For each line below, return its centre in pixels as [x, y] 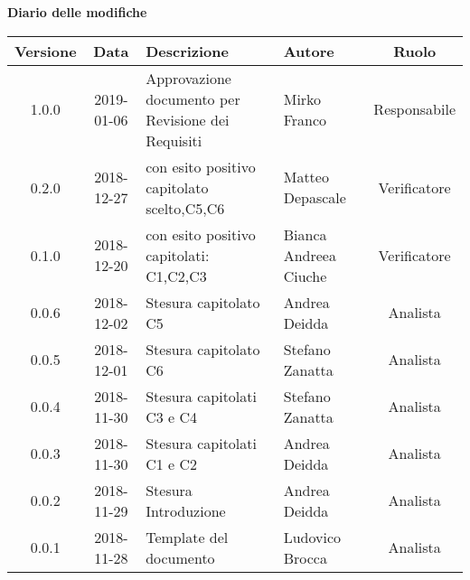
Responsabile [414, 109]
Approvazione [188, 78]
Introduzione [186, 510]
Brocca [305, 557]
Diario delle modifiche [77, 12]
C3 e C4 [172, 416]
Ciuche [305, 276]
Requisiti [174, 140]
